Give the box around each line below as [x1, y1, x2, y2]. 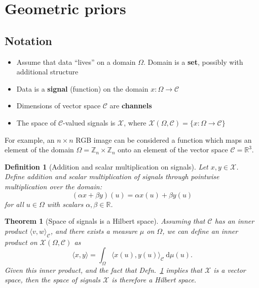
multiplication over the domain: [5, 181, 102, 191]
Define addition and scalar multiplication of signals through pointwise [5, 171, 219, 182]
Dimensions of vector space [16, 100, 101, 111]
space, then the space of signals [5, 274, 100, 285]
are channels [109, 100, 152, 111]
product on [5, 236, 38, 247]
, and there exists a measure [50, 225, 137, 236]
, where [124, 117, 146, 128]
